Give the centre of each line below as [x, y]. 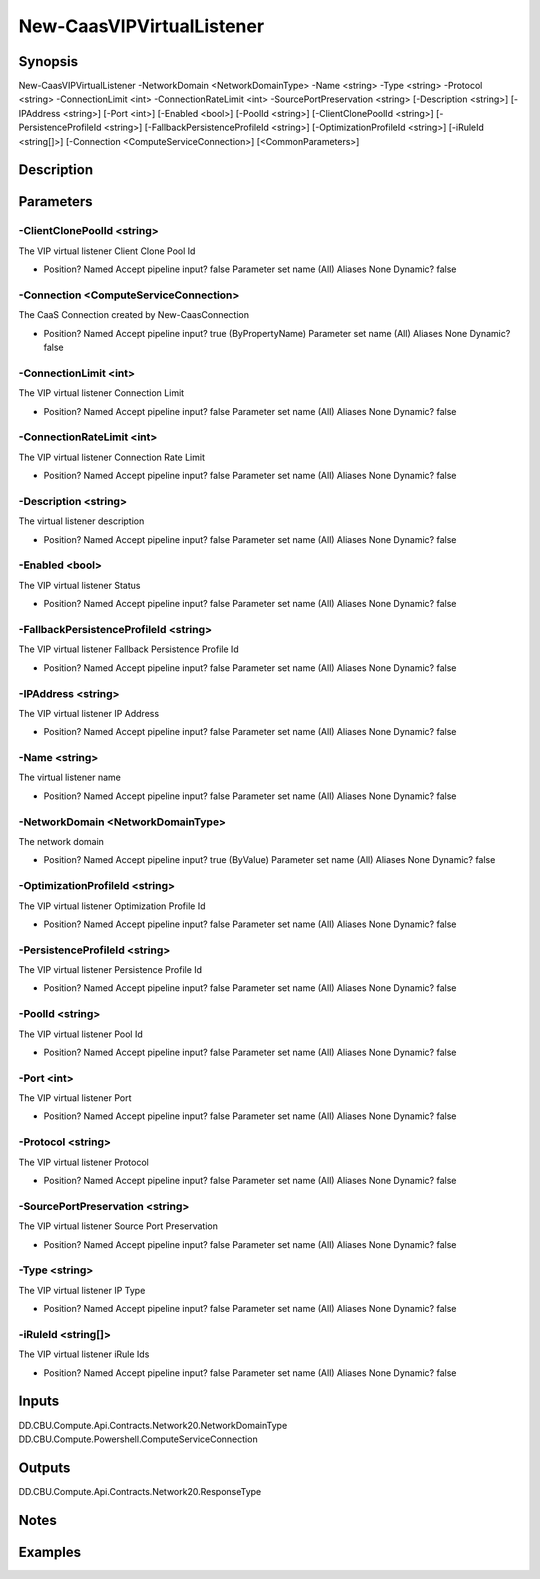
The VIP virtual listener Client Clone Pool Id [107, 251]
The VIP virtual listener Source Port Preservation [118, 1226]
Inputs [39, 1401]
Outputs [44, 1467]
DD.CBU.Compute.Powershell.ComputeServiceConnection [138, 1439]
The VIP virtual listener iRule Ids [84, 1354]
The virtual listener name [70, 777]
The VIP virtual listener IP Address [89, 713]
